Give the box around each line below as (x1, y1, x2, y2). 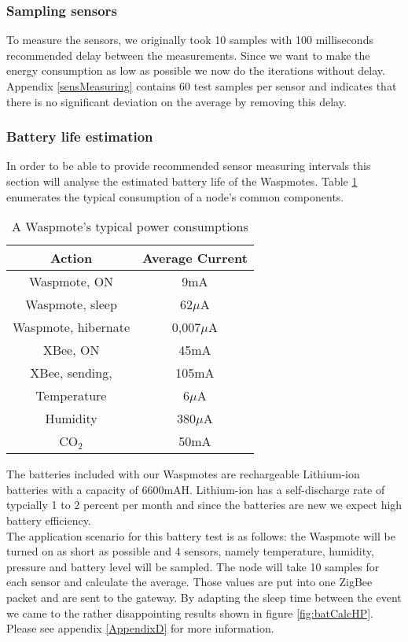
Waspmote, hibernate (13, 318, 130, 337)
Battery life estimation (6, 127, 153, 146)
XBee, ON (42, 341, 100, 360)
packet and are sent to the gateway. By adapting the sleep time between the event (6, 588, 402, 605)
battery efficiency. (6, 511, 91, 528)
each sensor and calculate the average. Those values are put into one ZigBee (6, 574, 373, 590)
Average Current (142, 249, 248, 267)
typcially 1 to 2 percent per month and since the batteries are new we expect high (6, 496, 402, 513)
